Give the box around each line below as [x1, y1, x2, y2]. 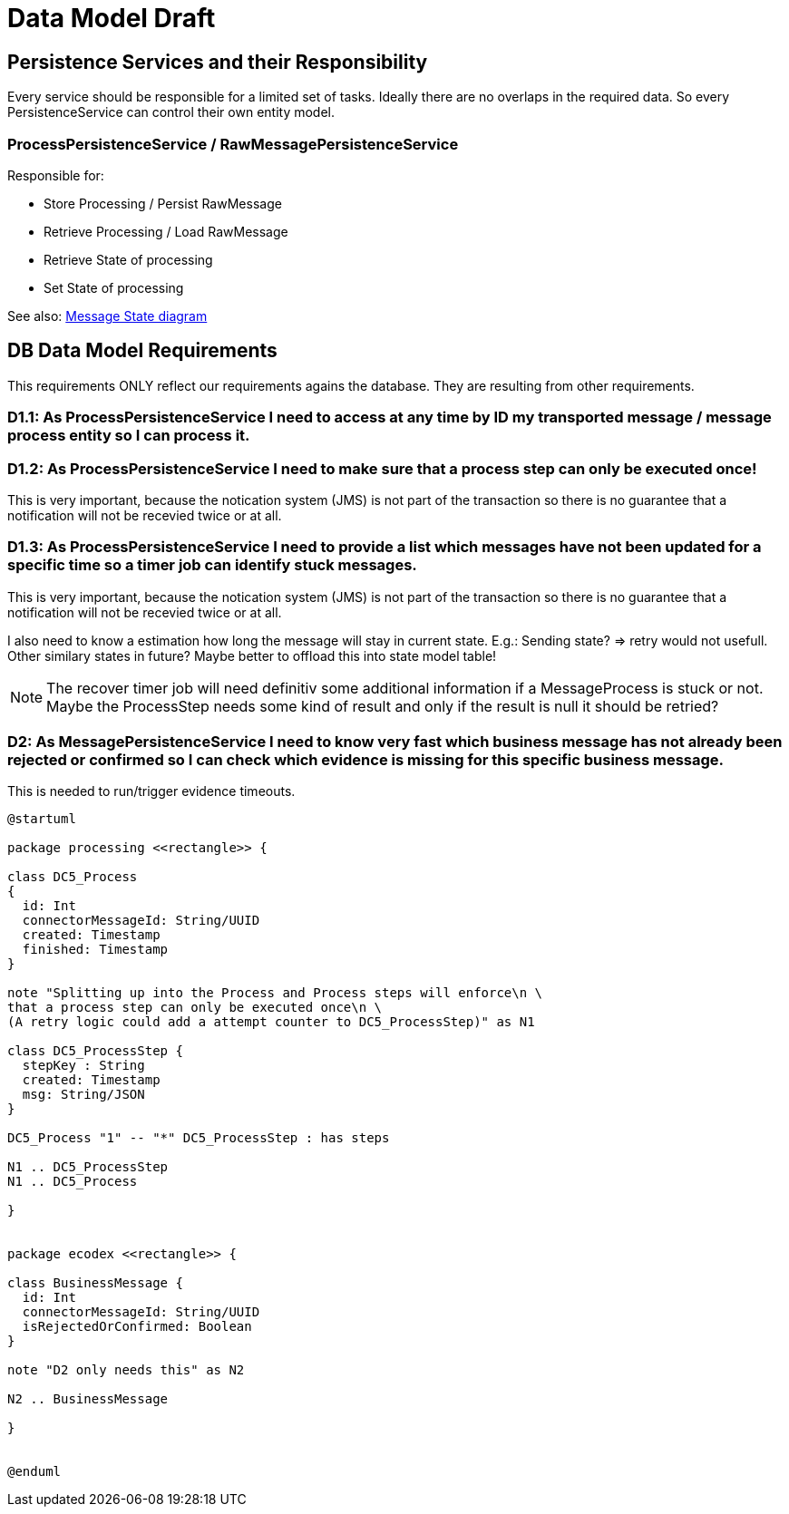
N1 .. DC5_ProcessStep [7, 1160, 169, 1175]
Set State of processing [44, 279, 184, 296]
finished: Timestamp [22, 942, 169, 957]
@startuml [7, 811, 76, 827]
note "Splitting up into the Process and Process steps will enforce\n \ [7, 985, 543, 1001]
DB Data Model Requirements [7, 339, 278, 363]
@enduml [7, 1464, 62, 1480]
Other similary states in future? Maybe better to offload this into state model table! [7, 647, 497, 664]
